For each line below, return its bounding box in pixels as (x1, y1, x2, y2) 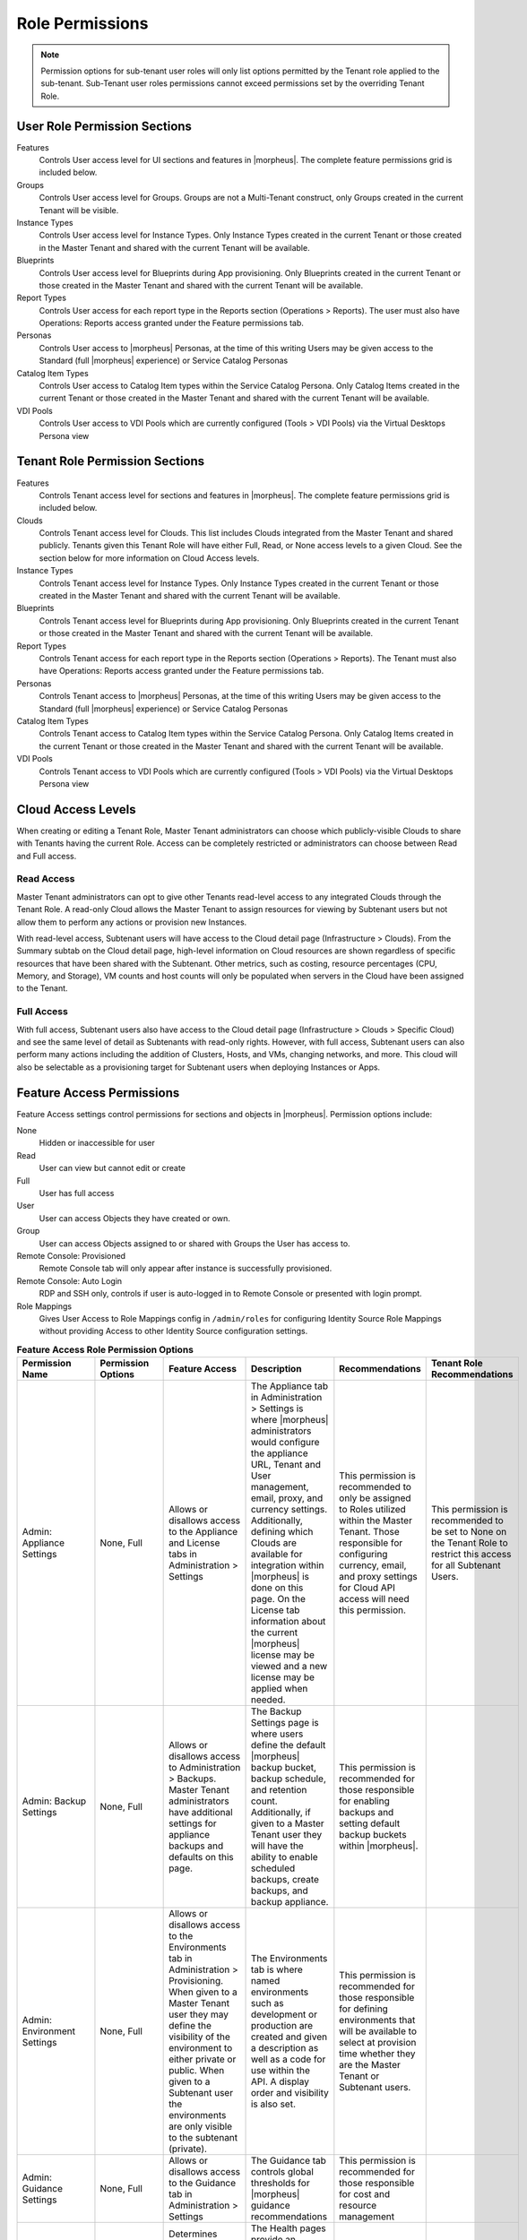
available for (250, 1548, 303, 1561)
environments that (339, 2014, 416, 2027)
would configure (250, 1436, 320, 1449)
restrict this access (430, 1548, 512, 1561)
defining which (250, 1526, 314, 1538)
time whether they (339, 2047, 416, 2060)
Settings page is (250, 1717, 319, 1729)
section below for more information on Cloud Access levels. (39, 552, 260, 564)
